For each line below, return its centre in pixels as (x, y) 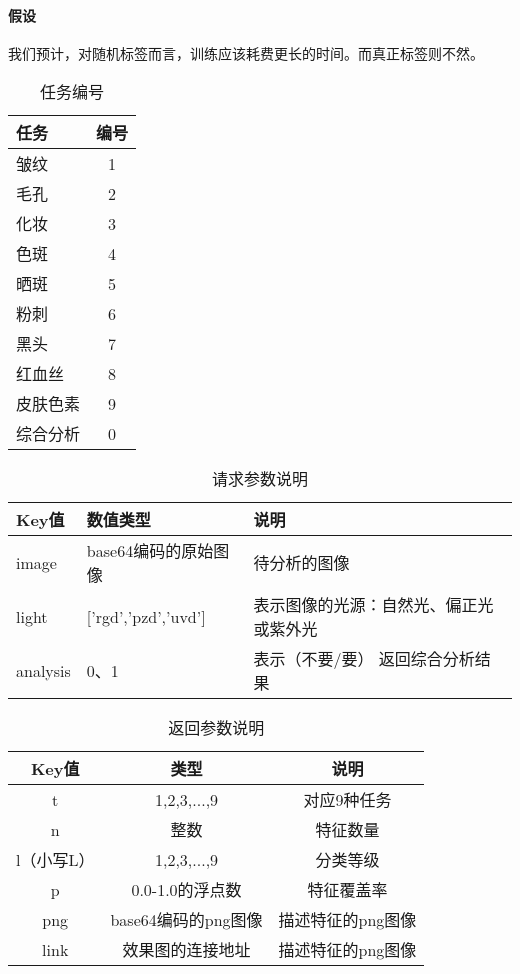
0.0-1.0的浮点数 (186, 890)
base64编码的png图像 (186, 920)
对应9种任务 (347, 800)
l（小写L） (55, 860)
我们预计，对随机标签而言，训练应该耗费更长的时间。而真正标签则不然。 (246, 52)
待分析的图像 (301, 563)
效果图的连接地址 (186, 950)
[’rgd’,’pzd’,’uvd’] (146, 616)
